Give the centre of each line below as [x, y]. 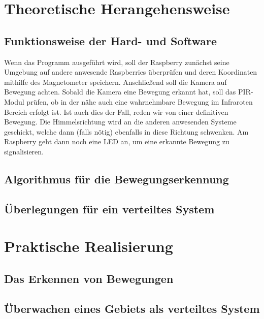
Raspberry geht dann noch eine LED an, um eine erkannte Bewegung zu [117, 141]
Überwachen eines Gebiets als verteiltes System [132, 308]
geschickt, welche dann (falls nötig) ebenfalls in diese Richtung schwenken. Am [126, 131]
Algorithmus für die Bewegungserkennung [117, 179]
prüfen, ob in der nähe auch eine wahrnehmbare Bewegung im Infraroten [140, 101]
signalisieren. [24, 151]
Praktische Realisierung [89, 246]
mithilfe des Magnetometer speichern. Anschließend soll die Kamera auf [115, 82]
